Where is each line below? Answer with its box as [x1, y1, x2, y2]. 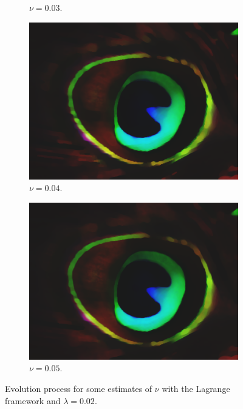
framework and [5, 394, 61, 407]
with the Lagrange [162, 382, 230, 394]
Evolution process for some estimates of [5, 382, 152, 394]
